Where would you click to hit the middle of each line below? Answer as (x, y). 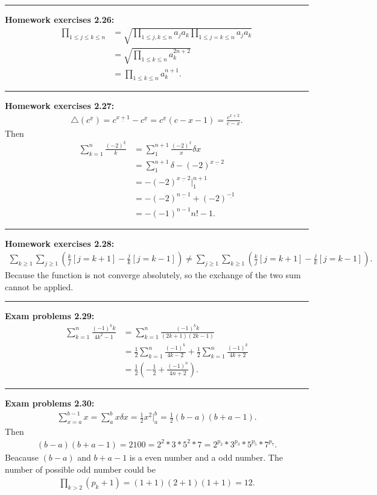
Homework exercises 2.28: (60, 243)
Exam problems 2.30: (50, 403)
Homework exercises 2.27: (60, 106)
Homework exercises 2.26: (60, 19)
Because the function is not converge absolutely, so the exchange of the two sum (153, 275)
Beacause (22, 457)
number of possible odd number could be (80, 469)
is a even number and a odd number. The (206, 457)
